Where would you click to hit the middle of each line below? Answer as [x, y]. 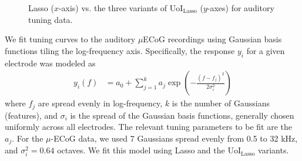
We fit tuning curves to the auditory [70, 39]
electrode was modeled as [50, 63]
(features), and [31, 115]
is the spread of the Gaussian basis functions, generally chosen [182, 115]
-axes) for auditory [241, 8]
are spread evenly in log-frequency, [100, 103]
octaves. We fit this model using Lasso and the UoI [149, 150]
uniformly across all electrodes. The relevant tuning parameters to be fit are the [149, 127]
